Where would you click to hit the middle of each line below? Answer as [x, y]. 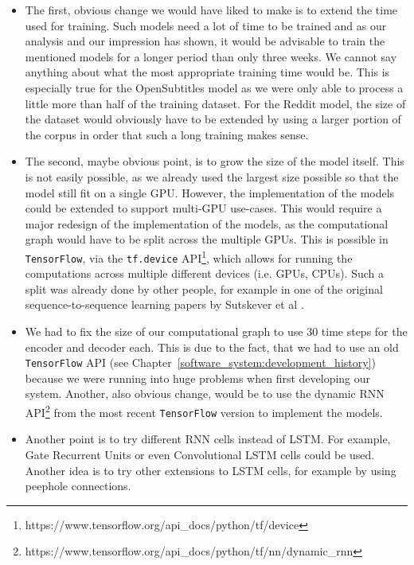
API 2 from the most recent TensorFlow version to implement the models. [204, 411]
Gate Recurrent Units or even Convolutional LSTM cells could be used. [200, 454]
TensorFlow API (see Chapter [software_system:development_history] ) [200, 362]
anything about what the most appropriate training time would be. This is [207, 72]
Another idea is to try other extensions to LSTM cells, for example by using [211, 470]
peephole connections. [78, 486]
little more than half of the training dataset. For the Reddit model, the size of [215, 103]
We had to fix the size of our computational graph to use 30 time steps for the [216, 331]
